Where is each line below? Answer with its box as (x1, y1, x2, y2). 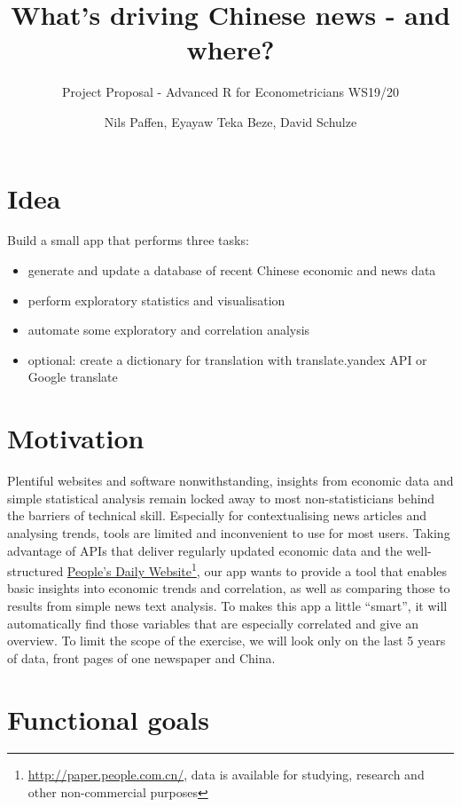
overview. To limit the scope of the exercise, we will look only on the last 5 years (7, 631, 446, 650)
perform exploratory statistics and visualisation (27, 290, 285, 309)
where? (186, 31, 275, 67)
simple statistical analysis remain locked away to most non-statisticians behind (7, 488, 435, 507)
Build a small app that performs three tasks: (7, 231, 249, 249)
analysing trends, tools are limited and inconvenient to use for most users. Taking (7, 523, 450, 542)
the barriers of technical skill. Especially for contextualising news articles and (7, 506, 426, 525)
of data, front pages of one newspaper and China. (7, 648, 276, 667)
